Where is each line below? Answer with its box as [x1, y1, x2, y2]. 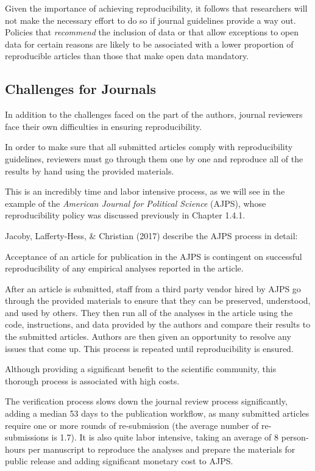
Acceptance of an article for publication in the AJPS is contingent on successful [5, 250, 302, 262]
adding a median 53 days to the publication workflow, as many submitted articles [5, 407, 310, 420]
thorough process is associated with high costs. [5, 374, 180, 387]
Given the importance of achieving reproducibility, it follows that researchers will [5, 2, 308, 14]
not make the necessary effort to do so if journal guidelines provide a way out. [5, 13, 296, 26]
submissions [5, 431, 49, 444]
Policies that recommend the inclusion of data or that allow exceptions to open [5, 26, 299, 38]
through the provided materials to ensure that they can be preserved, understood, [5, 294, 311, 307]
